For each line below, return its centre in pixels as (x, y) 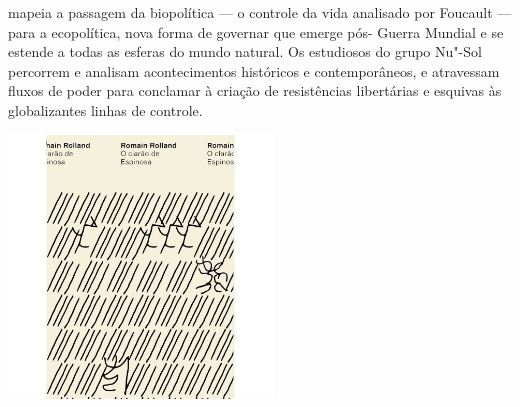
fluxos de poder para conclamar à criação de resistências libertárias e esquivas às (255, 90)
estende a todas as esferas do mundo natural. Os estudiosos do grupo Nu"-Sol (245, 51)
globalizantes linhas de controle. (105, 109)
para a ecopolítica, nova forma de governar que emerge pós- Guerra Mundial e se (256, 31)
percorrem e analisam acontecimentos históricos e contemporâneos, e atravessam (254, 70)
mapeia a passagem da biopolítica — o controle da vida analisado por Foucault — (260, 12)
